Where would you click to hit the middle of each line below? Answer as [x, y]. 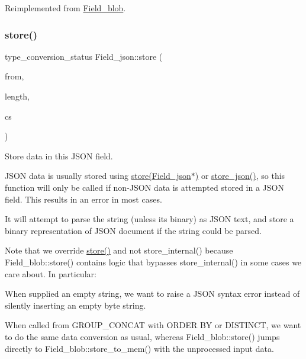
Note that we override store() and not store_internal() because [119, 250]
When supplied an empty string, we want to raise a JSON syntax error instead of [152, 294]
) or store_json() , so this [240, 176]
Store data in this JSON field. [59, 156]
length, [17, 96]
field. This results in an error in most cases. [83, 199]
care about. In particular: [51, 273]
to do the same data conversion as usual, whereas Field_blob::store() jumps [142, 336]
